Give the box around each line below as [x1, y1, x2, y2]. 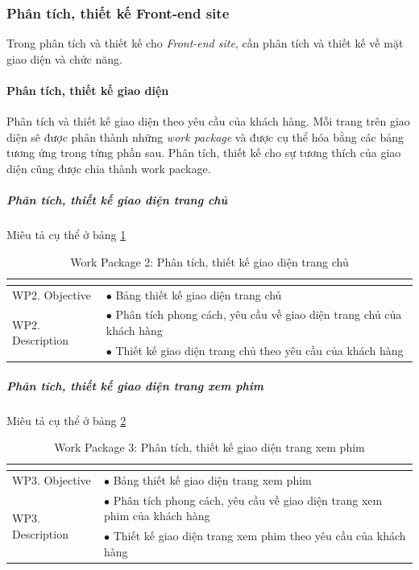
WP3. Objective [12, 471, 91, 488]
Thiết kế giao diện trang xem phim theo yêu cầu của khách [113, 527, 406, 544]
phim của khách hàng [104, 507, 210, 524]
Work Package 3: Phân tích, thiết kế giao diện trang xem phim [54, 439, 365, 456]
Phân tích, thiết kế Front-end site [6, 2, 230, 23]
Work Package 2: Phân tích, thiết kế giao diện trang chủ [70, 253, 349, 270]
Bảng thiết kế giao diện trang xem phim [113, 471, 312, 488]
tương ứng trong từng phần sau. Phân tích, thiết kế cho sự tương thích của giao [6, 144, 401, 161]
